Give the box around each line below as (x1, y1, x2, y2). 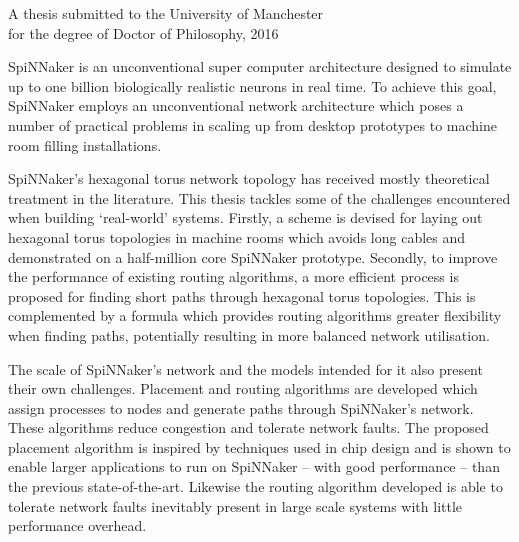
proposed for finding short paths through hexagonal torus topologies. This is (8, 285, 476, 306)
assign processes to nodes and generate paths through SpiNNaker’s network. (8, 397, 474, 418)
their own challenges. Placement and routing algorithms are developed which (8, 378, 478, 399)
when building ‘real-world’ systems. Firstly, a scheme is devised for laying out (8, 207, 483, 228)
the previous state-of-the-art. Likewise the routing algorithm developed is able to (8, 476, 503, 497)
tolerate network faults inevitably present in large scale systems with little (8, 495, 463, 516)
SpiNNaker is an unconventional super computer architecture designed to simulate (8, 56, 512, 77)
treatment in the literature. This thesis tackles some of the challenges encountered (8, 187, 511, 208)
